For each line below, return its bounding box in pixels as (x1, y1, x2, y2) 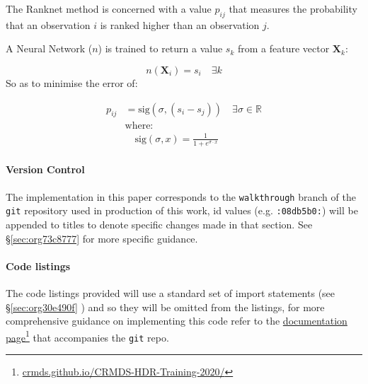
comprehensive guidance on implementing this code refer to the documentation (6, 313, 347, 328)
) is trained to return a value (98, 41, 223, 56)
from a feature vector (237, 41, 330, 56)
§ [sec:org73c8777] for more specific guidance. (6, 231, 198, 245)
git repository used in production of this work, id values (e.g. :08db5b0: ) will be (6, 203, 358, 218)
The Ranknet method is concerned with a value (6, 1, 212, 16)
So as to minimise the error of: (6, 75, 138, 90)
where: (125, 121, 154, 132)
